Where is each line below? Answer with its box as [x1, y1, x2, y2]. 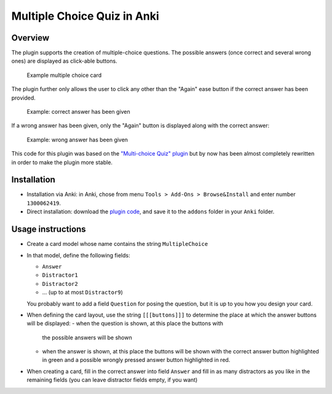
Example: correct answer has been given [26, 108, 130, 116]
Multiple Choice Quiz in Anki [11, 9, 159, 23]
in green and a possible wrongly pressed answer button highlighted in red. [42, 357, 231, 364]
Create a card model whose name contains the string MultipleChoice [26, 240, 208, 248]
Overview [11, 33, 50, 43]
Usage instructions [11, 224, 86, 235]
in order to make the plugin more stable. [11, 159, 113, 166]
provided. [11, 94, 36, 101]
